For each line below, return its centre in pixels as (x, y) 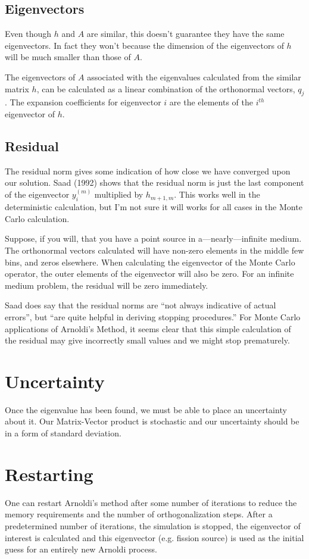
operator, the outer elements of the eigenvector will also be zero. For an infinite (149, 274)
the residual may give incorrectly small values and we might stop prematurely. (147, 340)
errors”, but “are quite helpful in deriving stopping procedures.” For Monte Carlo (153, 316)
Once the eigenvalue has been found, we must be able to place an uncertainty (146, 409)
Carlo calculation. (37, 218)
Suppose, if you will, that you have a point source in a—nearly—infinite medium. (153, 238)
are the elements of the (211, 102)
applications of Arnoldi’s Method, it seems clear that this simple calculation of (148, 328)
